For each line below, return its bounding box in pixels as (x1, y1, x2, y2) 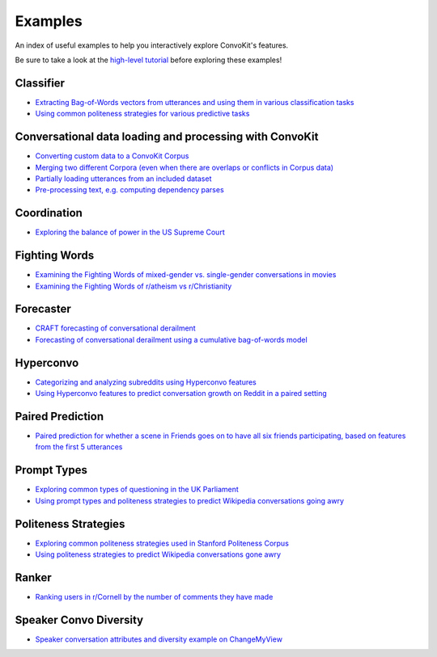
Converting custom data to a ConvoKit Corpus (35, 151, 189, 161)
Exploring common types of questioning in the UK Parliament (35, 485, 239, 495)
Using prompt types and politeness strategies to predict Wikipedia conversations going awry (35, 495, 344, 505)
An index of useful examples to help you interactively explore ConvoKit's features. (15, 40, 289, 50)
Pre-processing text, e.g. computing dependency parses (35, 185, 224, 195)
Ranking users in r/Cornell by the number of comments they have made (35, 592, 274, 601)
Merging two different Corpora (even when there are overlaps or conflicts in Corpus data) (35, 162, 334, 172)
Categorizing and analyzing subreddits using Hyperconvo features (35, 377, 257, 387)
